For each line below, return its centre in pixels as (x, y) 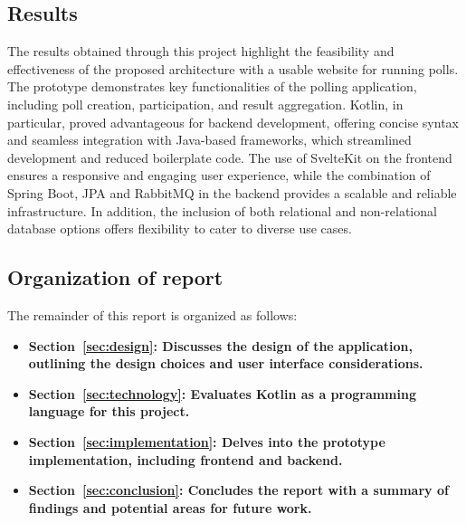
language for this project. (109, 411)
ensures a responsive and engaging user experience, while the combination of (219, 175)
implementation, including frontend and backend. (185, 459)
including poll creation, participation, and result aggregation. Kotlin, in (205, 104)
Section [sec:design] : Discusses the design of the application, (220, 345)
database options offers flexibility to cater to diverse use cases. (180, 228)
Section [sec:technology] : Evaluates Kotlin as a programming (222, 393)
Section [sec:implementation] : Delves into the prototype (207, 441)
